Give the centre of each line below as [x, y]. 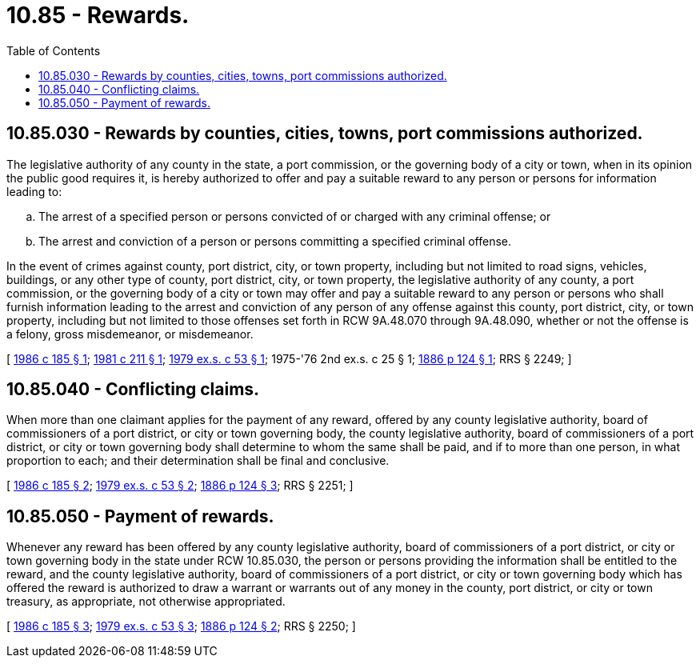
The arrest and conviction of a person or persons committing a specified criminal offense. [275, 241]
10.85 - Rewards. [98, 15]
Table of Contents [54, 50]
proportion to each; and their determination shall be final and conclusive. [198, 461]
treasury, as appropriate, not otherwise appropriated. [146, 602]
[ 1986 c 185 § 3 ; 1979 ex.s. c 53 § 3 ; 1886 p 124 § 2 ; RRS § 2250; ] [181, 626]
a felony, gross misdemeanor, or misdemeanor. [130, 334]
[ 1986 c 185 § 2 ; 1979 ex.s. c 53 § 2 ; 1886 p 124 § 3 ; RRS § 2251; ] [180, 486]
